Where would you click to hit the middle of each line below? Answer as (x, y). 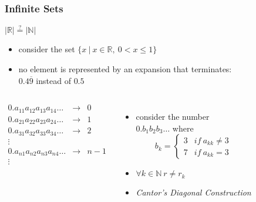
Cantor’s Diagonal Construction (193, 192)
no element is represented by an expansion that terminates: (125, 69)
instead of (53, 80)
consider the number (173, 117)
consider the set (47, 49)
